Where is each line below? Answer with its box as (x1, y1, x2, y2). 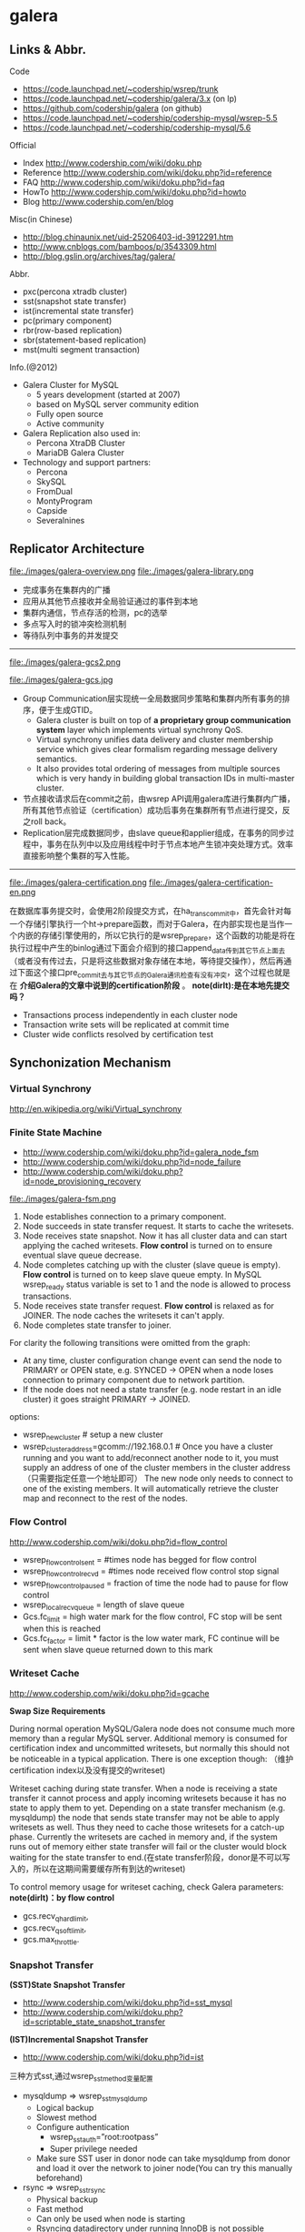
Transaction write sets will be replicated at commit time (22, 1019, 230, 1030)
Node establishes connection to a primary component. (22, 1210, 227, 1221)
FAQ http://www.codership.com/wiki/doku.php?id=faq (22, 177, 225, 188)
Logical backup (35, 2103, 94, 2114)
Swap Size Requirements (9, 1705, 106, 1717)
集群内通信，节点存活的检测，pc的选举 (22, 606, 168, 617)
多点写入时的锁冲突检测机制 (22, 618, 127, 629)
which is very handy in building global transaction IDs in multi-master (35, 772, 295, 783)
